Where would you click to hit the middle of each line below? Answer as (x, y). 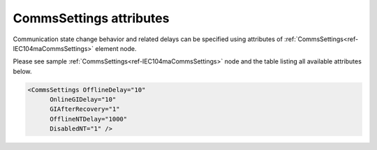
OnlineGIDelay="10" (83, 100)
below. (22, 71)
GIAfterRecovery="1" (85, 109)
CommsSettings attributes (91, 18)
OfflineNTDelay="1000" (89, 119)
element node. (116, 48)
